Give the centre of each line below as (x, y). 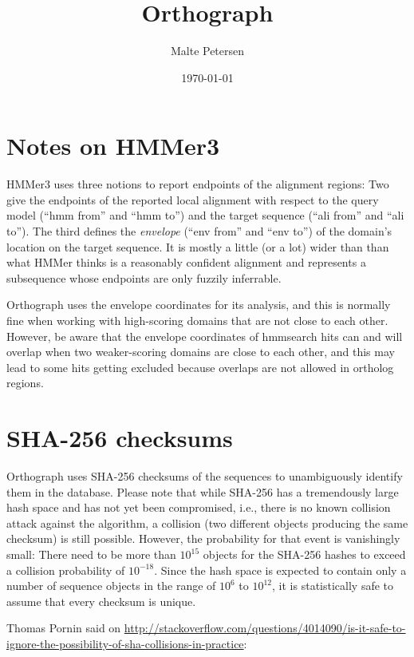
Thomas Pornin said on (64, 628)
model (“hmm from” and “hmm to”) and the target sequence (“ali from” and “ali (205, 215)
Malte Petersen (207, 51)
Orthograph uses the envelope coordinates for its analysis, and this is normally (199, 305)
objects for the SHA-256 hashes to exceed (304, 554)
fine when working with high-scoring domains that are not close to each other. (197, 320)
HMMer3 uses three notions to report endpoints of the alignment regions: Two (198, 184)
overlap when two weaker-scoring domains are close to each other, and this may (201, 352)
